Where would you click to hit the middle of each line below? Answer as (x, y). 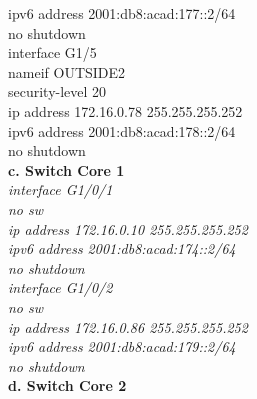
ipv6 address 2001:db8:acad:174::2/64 (122, 248)
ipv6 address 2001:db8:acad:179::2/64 (122, 346)
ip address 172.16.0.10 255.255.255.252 (128, 228)
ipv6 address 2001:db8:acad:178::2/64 (122, 130)
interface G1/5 (52, 52)
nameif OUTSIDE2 (67, 71)
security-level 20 (57, 91)
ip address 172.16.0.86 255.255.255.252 (128, 326)
